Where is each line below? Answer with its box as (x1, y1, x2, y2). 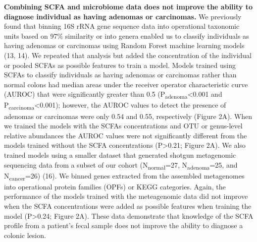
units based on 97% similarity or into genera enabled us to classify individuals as (4, 30, 249, 41)
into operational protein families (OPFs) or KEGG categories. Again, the (4, 181, 226, 191)
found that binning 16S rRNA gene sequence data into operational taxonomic (4, 21, 240, 31)
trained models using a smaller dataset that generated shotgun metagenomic (4, 149, 236, 160)
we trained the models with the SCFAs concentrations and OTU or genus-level (4, 121, 243, 131)
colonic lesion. (4, 230, 46, 240)
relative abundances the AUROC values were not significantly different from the (4, 130, 247, 140)
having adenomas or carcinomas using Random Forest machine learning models (4, 40, 245, 51)
